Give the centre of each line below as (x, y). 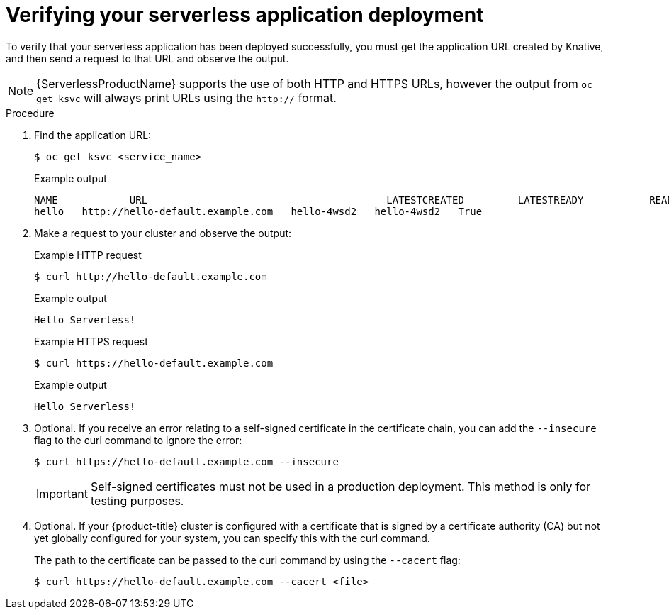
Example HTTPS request (91, 341)
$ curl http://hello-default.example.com (151, 276)
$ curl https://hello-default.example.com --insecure (186, 461)
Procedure (30, 113)
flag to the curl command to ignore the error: (138, 440)
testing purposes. (137, 500)
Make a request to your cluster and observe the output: (163, 233)
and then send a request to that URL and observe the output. (147, 58)
